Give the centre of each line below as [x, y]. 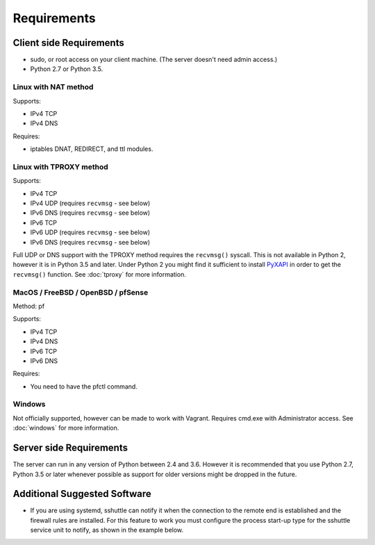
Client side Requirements [68, 43]
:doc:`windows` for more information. [66, 428]
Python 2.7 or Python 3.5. [67, 69]
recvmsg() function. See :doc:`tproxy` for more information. [100, 274]
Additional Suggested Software [82, 494]
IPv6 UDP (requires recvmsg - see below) [90, 232]
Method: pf [29, 306]
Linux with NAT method [53, 87]
